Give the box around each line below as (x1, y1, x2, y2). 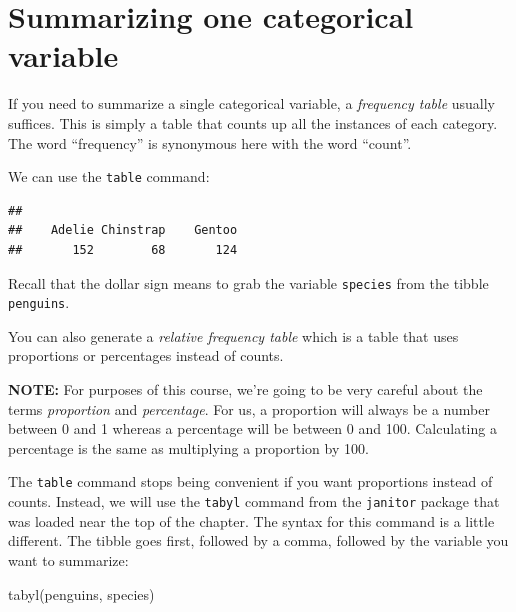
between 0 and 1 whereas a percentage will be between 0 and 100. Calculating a (8, 418, 497, 439)
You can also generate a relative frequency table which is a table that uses (8, 325, 459, 346)
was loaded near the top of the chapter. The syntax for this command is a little (8, 510, 495, 531)
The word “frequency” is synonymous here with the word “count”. (8, 132, 412, 153)
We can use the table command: (8, 166, 210, 187)
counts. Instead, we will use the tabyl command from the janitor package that (8, 491, 500, 512)
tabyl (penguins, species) (8, 583, 155, 604)
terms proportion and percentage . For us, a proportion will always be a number (8, 398, 490, 419)
